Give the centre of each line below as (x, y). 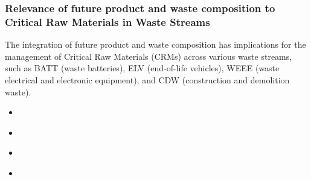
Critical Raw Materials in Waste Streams (107, 21)
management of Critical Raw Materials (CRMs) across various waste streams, (149, 56)
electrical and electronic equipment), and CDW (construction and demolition (147, 79)
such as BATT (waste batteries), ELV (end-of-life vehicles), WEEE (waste (142, 68)
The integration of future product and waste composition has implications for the (155, 44)
